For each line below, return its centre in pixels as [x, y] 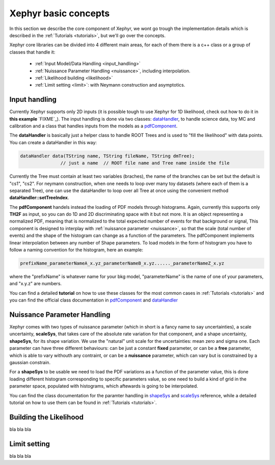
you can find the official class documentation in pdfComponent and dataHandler [94, 300]
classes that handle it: [32, 52]
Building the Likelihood [47, 417]
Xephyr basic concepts [60, 13]
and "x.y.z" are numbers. [36, 284]
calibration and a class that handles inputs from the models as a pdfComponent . [93, 126]
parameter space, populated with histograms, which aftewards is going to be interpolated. [104, 386]
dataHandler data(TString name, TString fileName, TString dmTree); [107, 156]
